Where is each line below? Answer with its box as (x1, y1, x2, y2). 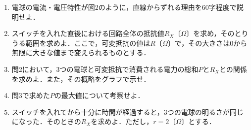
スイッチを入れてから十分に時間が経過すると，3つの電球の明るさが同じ (11, 106, 244, 117)
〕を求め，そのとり (186, 28, 249, 38)
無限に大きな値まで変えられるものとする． (11, 47, 151, 58)
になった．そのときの (11, 116, 81, 127)
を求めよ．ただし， (91, 116, 153, 127)
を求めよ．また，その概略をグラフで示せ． (11, 73, 151, 84)
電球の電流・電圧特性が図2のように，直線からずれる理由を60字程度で (11, 2, 237, 12)
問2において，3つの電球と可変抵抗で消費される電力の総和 (11, 64, 199, 74)
